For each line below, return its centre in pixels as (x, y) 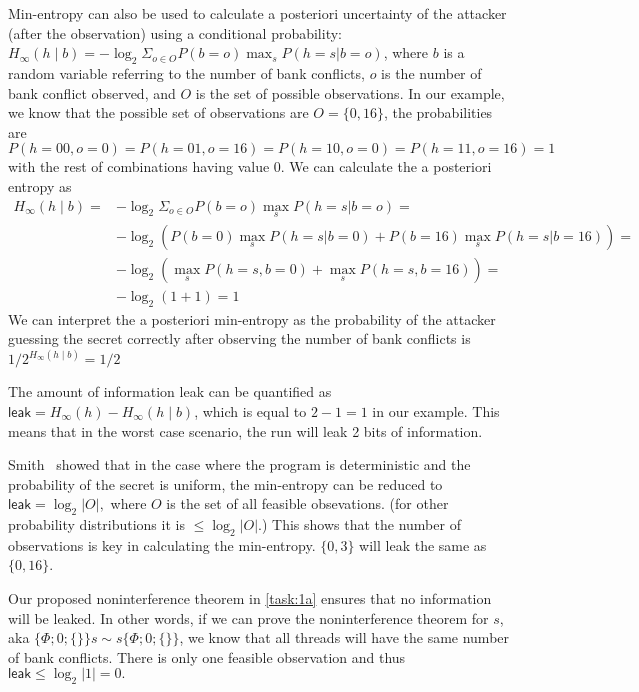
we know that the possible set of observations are (158, 112)
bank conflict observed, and (92, 92)
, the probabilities (438, 112)
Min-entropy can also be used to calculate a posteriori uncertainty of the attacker (257, 13)
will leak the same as (423, 544)
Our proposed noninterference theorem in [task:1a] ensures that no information (250, 598)
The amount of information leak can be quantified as (170, 391)
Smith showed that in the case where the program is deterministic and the (239, 464)
